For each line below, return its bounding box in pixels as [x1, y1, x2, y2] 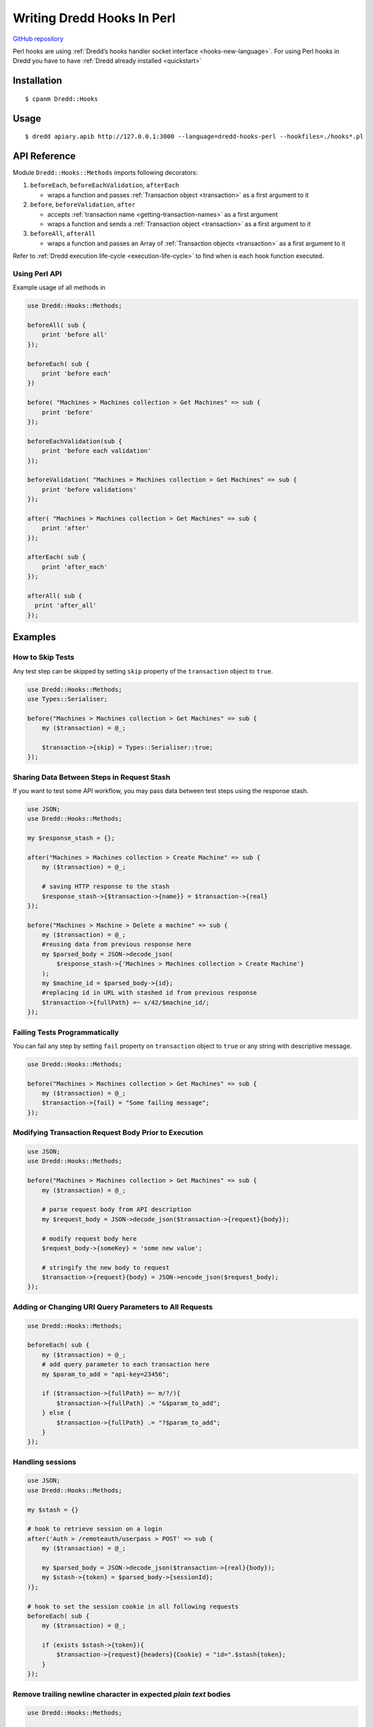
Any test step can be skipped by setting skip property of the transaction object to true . [12, 667, 273, 675]
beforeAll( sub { [27, 321, 86, 330]
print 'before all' [41, 331, 108, 338]
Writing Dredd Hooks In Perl [12, 10, 176, 26]
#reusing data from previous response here [41, 940, 191, 948]
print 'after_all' [35, 602, 97, 609]
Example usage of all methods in [12, 283, 106, 292]
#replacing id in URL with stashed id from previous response [41, 989, 257, 997]
